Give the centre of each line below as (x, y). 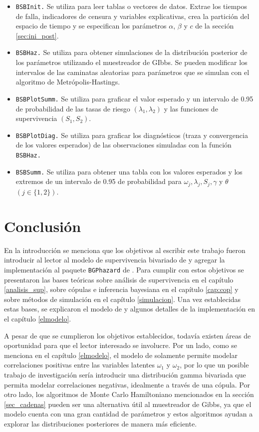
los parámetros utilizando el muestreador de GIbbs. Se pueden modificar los (131, 62)
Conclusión (43, 226)
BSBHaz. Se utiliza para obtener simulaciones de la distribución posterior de (131, 52)
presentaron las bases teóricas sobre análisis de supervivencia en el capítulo (119, 279)
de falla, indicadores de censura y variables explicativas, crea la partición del (132, 16)
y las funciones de (191, 108)
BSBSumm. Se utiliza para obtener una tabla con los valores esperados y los (129, 171)
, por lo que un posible (214, 365)
